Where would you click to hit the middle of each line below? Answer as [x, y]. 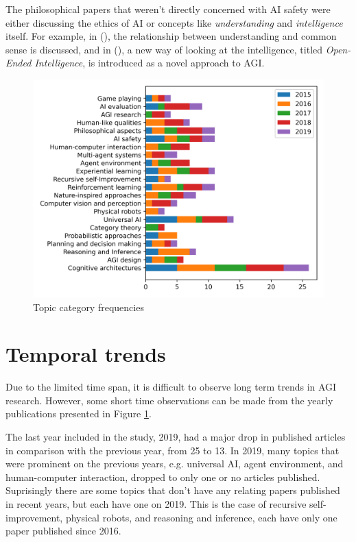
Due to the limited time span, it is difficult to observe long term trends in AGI [171, 387]
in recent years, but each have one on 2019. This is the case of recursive [156, 504]
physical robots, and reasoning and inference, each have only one [201, 517]
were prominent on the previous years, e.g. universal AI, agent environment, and [175, 464]
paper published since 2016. [63, 531]
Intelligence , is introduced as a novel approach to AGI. [150, 63]
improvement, [34, 517]
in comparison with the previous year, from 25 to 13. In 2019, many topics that [173, 450]
